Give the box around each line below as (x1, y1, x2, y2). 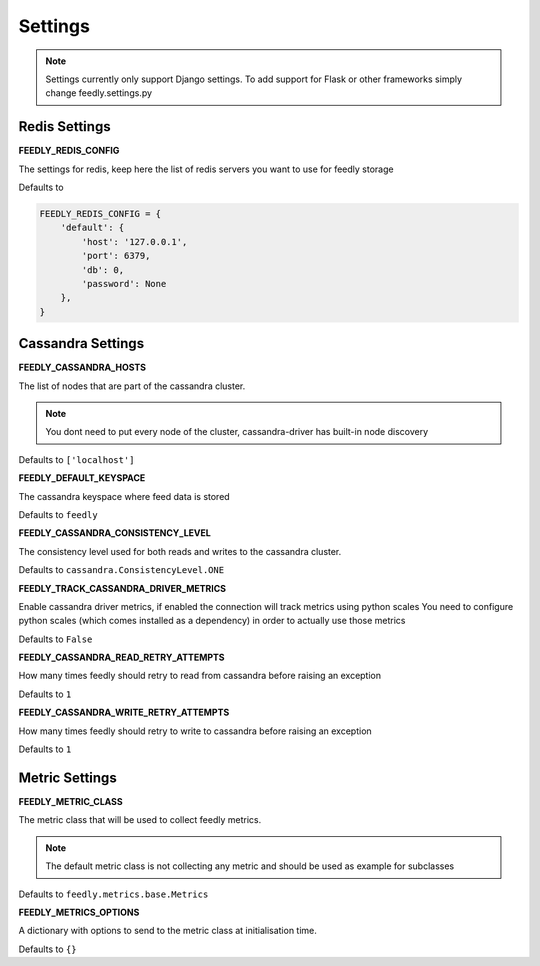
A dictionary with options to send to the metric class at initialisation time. (18, 925, 317, 937)
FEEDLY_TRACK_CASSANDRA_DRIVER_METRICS (18, 582, 227, 594)
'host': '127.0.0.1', (81, 236, 188, 247)
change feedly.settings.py (45, 87, 153, 99)
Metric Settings (18, 769, 117, 786)
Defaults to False (18, 633, 93, 645)
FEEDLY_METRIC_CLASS (18, 795, 124, 807)
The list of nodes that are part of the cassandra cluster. (18, 380, 246, 392)
